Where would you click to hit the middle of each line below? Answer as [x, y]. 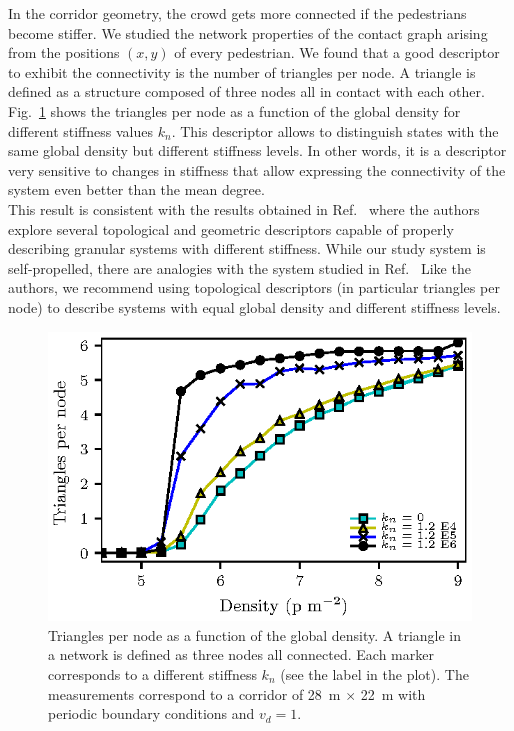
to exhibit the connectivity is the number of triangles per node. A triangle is [242, 71]
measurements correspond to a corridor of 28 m [194, 693]
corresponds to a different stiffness [152, 673]
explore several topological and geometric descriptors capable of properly [231, 228]
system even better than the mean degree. [136, 189]
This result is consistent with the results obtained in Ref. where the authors [244, 208]
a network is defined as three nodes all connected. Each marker [241, 654]
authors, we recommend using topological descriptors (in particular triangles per [254, 287]
